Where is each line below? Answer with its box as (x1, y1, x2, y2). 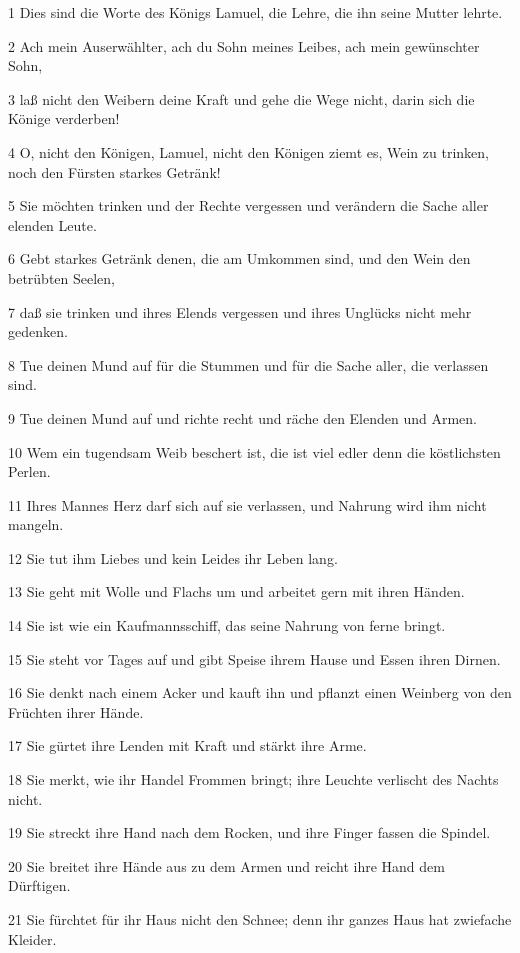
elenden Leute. (8, 214, 97, 235)
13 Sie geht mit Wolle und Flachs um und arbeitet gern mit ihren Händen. (8, 581, 465, 602)
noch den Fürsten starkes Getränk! (8, 161, 221, 182)
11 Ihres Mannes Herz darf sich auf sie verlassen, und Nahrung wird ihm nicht (8, 494, 487, 515)
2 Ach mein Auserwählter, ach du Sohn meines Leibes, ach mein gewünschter (8, 35, 480, 56)
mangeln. (8, 514, 64, 535)
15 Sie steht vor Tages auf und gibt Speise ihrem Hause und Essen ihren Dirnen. (8, 648, 501, 669)
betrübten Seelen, (8, 267, 116, 288)
